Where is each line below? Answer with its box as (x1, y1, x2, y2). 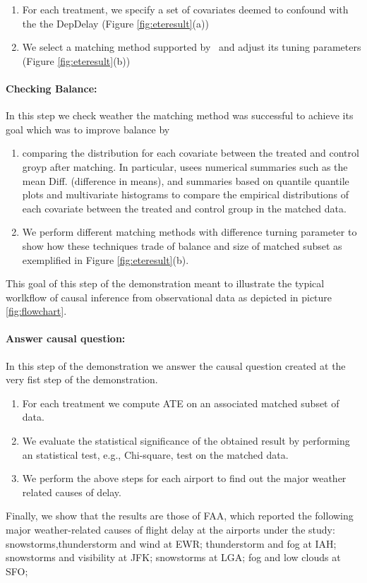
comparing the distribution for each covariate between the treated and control (22, 145, 359, 160)
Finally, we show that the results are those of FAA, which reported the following (6, 508, 354, 523)
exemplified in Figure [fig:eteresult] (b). (22, 252, 189, 267)
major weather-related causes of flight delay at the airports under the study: (6, 522, 335, 537)
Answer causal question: (6, 331, 126, 346)
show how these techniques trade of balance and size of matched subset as (22, 238, 342, 253)
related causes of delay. (22, 484, 121, 499)
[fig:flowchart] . (6, 303, 67, 318)
